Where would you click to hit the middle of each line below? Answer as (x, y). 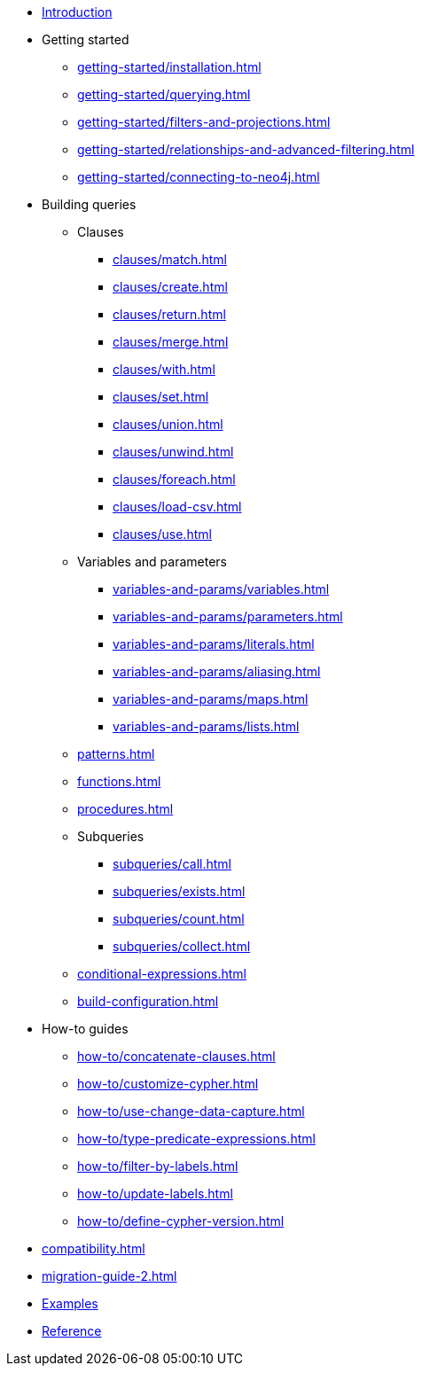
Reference (72, 1331)
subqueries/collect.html (182, 946)
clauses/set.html (161, 397)
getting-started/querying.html (164, 94)
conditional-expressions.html (162, 974)
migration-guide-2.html (109, 1276)
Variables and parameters (152, 562)
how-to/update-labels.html (155, 1194)
